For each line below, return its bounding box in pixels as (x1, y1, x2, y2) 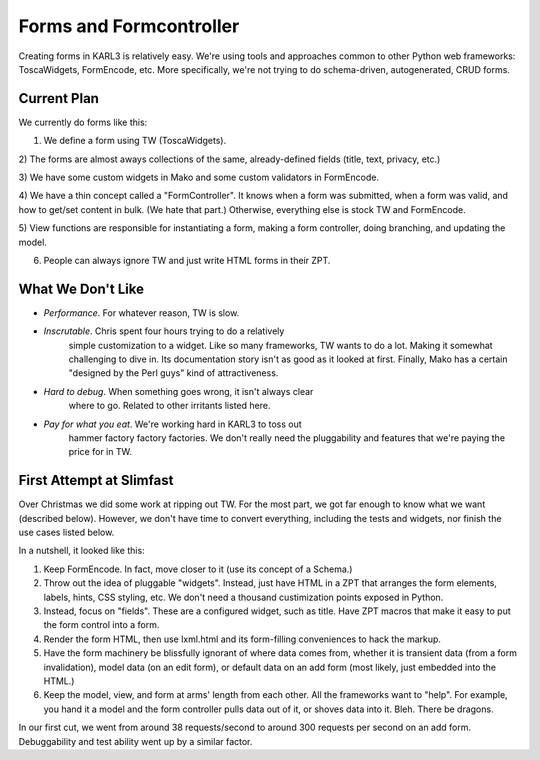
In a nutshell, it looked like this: (18, 545, 145, 557)
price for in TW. (68, 446, 132, 458)
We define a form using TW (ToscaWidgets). (43, 135, 227, 147)
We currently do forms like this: (18, 116, 148, 128)
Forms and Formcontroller (18, 15, 240, 37)
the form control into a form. (43, 619, 160, 631)
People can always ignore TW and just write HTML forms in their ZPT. (43, 254, 331, 266)
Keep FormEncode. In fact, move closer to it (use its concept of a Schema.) (43, 563, 353, 575)
